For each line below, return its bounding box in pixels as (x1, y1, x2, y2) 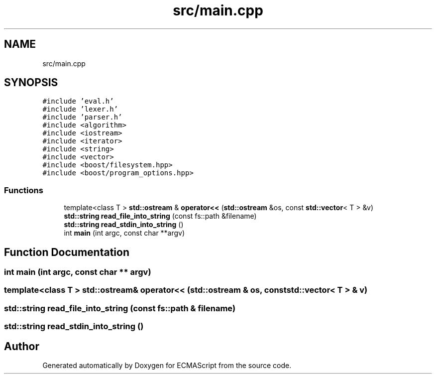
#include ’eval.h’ (42, 97, 114, 106)
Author (4, 340, 39, 353)
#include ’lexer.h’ (42, 105, 118, 114)
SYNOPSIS (4, 76, 58, 89)
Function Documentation (4, 246, 129, 258)
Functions (4, 185, 43, 195)
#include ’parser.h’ (42, 113, 122, 122)
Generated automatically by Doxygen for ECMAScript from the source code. (42, 361, 292, 370)
